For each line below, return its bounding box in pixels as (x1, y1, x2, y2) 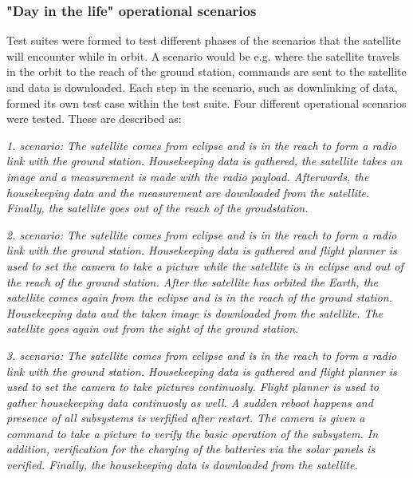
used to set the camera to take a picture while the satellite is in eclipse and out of (6, 257, 403, 274)
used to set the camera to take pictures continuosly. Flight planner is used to (6, 378, 379, 395)
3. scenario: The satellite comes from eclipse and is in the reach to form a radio (6, 346, 397, 363)
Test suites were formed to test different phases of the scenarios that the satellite (6, 32, 401, 49)
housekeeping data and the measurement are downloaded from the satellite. (6, 184, 370, 200)
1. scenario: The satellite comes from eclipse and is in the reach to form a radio (6, 136, 397, 153)
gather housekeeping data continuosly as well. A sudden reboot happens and (6, 393, 373, 410)
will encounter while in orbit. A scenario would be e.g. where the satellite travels (6, 47, 400, 64)
